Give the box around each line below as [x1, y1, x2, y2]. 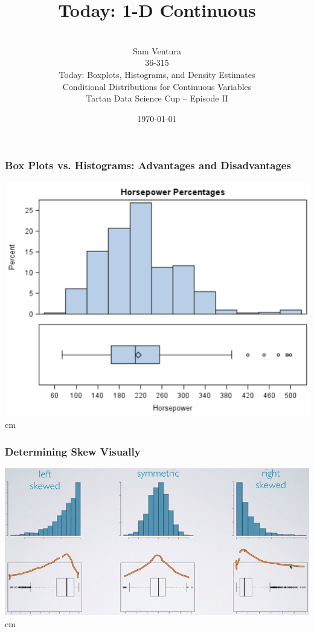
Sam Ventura [133, 44, 181, 57]
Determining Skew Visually [5, 443, 141, 459]
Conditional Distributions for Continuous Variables [62, 80, 252, 92]
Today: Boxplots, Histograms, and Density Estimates [59, 68, 255, 80]
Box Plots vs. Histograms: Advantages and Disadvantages [5, 158, 291, 173]
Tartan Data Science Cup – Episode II [86, 92, 228, 105]
